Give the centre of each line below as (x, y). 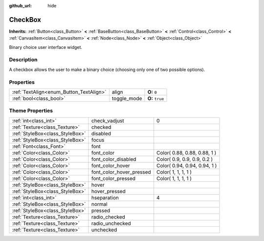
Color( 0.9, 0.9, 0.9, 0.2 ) (185, 159)
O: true (156, 98)
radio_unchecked (111, 223)
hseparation (105, 197)
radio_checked (108, 217)
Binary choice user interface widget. (46, 47)
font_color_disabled (114, 159)
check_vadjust (108, 121)
